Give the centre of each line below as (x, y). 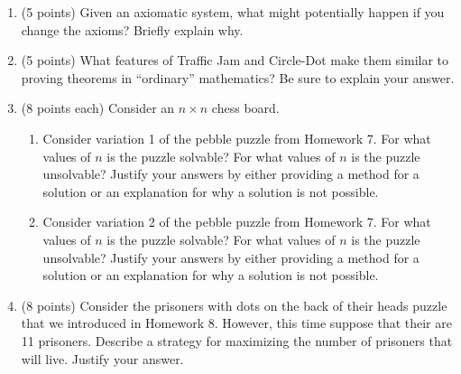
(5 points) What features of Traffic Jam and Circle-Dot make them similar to (235, 60)
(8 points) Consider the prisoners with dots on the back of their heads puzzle (234, 305)
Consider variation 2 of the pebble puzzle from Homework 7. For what (237, 222)
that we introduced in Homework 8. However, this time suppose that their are (236, 323)
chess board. (245, 108)
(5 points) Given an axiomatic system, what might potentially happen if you (233, 12)
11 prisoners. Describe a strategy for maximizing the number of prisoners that (237, 340)
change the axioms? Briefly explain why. (132, 29)
